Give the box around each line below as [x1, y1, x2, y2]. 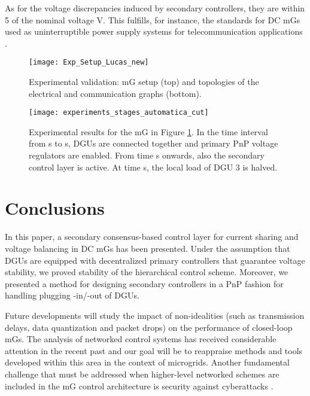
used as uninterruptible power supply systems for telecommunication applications [5, 25, 303, 38]
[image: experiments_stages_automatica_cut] [29, 108, 209, 117]
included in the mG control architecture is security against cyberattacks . [5, 379, 273, 392]
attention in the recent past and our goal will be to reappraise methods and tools [5, 344, 303, 357]
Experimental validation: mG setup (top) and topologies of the [29, 75, 259, 88]
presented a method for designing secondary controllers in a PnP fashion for [5, 277, 284, 290]
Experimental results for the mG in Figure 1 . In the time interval [29, 125, 268, 138]
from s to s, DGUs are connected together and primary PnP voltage [29, 137, 278, 150]
